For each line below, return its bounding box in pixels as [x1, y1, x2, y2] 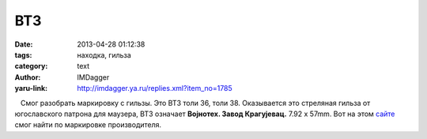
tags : [14, 50, 32, 59]
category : [14, 62, 48, 71]
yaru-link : [14, 84, 47, 93]
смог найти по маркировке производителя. [14, 120, 162, 130]
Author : [14, 72, 41, 82]
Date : [14, 39, 33, 49]
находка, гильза [77, 50, 132, 59]
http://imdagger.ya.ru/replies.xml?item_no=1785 [77, 84, 232, 93]
